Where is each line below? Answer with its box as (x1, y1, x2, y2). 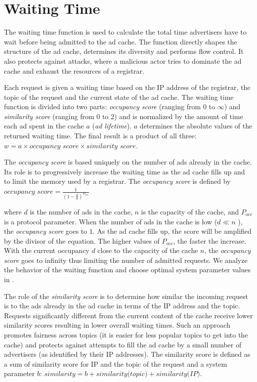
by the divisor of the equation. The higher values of (4, 235, 160, 246)
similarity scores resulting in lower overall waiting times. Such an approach (4, 320, 230, 330)
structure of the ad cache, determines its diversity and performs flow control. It (4, 46, 244, 56)
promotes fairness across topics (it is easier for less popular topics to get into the (4, 330, 248, 340)
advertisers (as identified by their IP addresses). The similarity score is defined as (4, 349, 251, 359)
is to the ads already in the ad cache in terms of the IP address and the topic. (4, 300, 240, 311)
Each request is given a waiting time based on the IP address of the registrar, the (4, 82, 251, 92)
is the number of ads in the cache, (30, 206, 132, 216)
